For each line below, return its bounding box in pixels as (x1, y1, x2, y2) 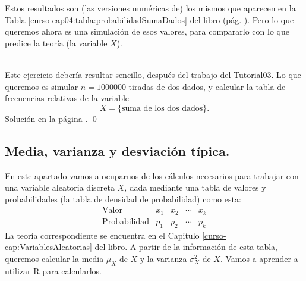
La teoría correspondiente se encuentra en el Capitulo (5, 229, 200, 241)
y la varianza (140, 252, 187, 264)
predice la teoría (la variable (5, 36, 108, 49)
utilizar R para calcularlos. (5, 264, 102, 277)
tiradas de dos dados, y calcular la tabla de (128, 80, 286, 92)
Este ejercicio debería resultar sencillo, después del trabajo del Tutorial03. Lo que (5, 68, 301, 80)
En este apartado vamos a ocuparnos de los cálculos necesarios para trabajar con (5, 169, 299, 182)
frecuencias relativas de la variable (5, 92, 130, 104)
